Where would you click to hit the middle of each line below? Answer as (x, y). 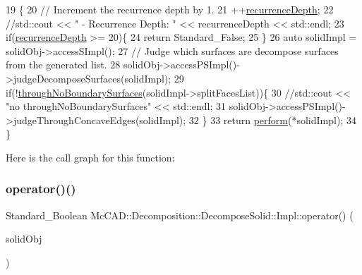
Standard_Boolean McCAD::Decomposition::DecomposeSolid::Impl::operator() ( (180, 215)
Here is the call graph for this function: (90, 157)
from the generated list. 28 (63, 65)
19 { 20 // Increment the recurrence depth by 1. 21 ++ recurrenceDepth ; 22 (170, 9)
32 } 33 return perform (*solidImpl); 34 (272, 120)
